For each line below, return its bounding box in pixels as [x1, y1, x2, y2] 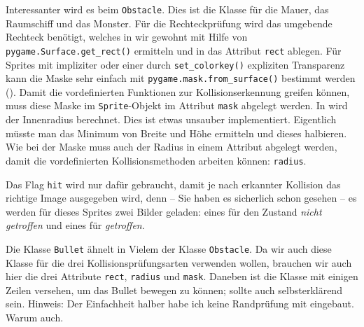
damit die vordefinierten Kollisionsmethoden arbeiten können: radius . [6, 153, 307, 167]
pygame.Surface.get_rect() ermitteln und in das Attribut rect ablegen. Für [6, 43, 342, 57]
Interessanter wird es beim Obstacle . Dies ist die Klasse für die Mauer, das [6, 2, 329, 16]
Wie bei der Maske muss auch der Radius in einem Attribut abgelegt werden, [6, 139, 337, 154]
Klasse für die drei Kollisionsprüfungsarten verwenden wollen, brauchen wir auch [6, 255, 352, 270]
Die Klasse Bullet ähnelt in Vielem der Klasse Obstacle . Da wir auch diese [6, 241, 332, 256]
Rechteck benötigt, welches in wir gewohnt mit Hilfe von [6, 29, 248, 44]
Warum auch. [6, 310, 64, 325]
